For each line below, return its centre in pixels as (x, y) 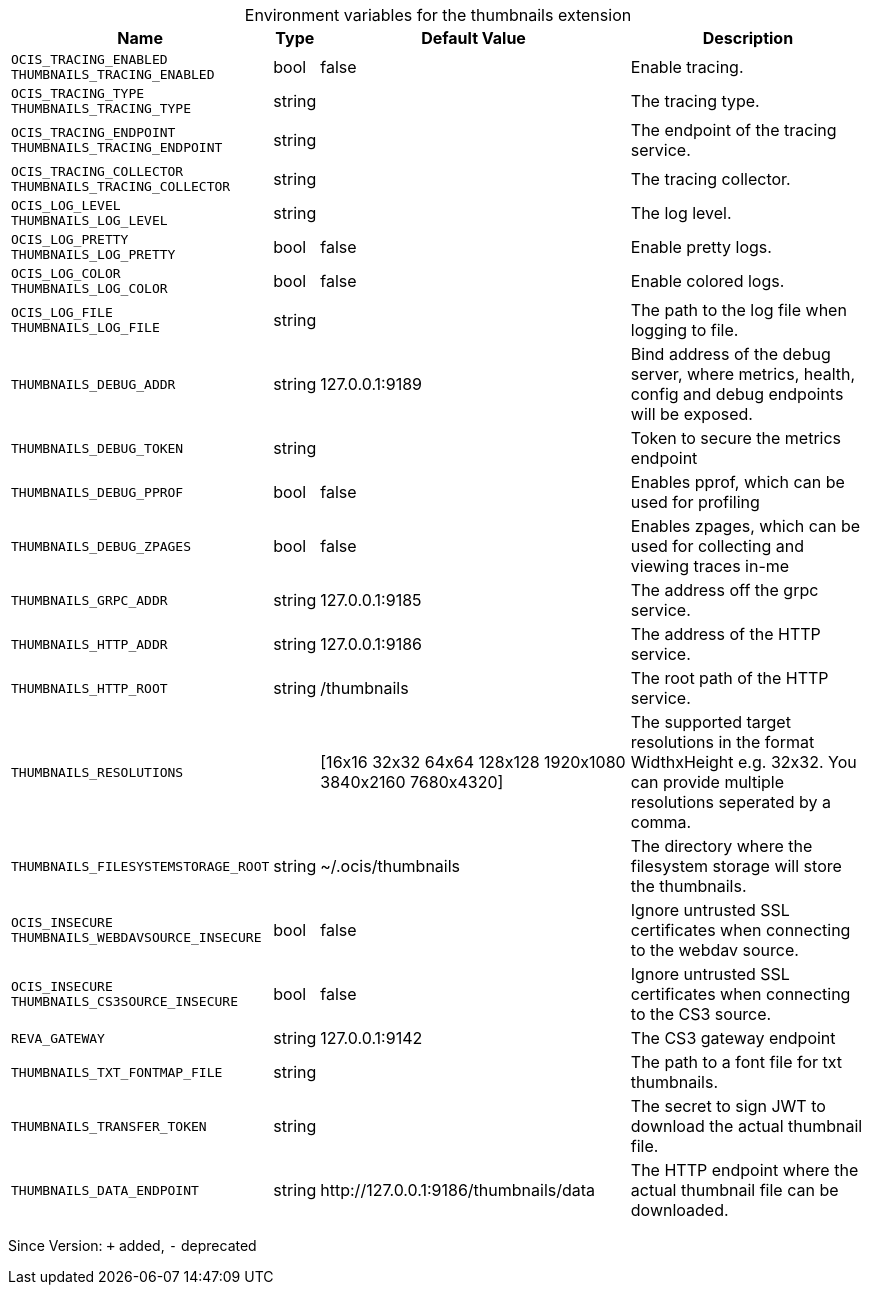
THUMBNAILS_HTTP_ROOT (89, 688)
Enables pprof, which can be (737, 482)
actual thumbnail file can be (734, 1190)
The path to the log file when (738, 310)
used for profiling (695, 502)
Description (748, 38)
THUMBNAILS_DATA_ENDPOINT (105, 1190)
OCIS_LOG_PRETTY (70, 239)
